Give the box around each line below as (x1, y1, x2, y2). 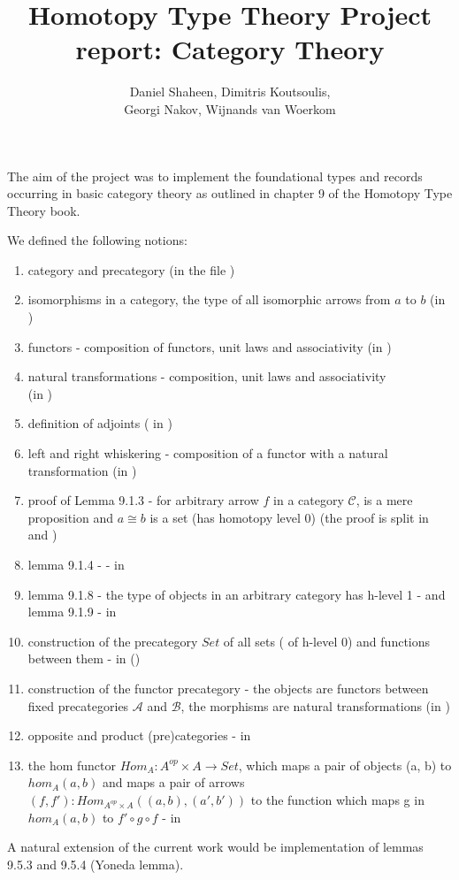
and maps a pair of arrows (102, 773, 245, 792)
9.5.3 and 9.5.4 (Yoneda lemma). (7, 854, 184, 873)
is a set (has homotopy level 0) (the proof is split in (149, 508, 429, 526)
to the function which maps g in (250, 790, 425, 808)
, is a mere (356, 491, 413, 509)
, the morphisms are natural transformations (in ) (180, 696, 450, 715)
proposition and (27, 508, 114, 526)
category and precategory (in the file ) (27, 260, 235, 279)
